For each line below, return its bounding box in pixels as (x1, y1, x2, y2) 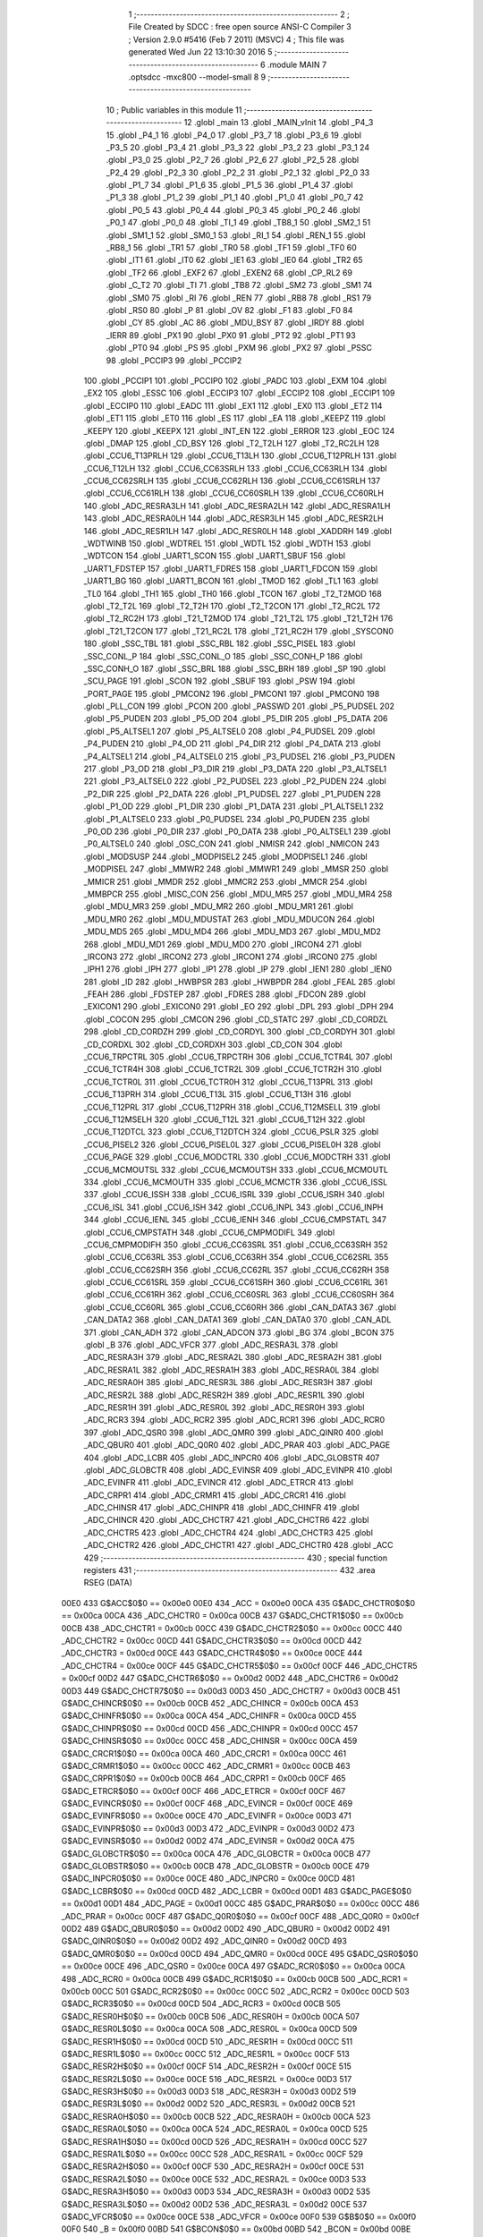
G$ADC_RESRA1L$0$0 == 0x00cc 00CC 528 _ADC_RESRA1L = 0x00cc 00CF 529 (61, 2148, 364, 2160)
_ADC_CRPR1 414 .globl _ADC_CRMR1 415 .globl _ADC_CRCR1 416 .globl (83, 1490, 346, 1501)
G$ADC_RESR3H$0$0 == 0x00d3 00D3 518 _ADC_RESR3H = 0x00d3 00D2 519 (61, 2086, 357, 2097)
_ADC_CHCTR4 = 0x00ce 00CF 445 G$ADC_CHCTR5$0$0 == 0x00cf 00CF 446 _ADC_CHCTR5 (61, 1660, 418, 1671)
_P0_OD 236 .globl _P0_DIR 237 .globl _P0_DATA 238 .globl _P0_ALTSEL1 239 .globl (83, 826, 391, 837)
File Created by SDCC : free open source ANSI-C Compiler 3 (128, 21, 352, 32)
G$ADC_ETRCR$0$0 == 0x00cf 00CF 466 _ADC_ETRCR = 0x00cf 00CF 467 (61, 1785, 346, 1796)
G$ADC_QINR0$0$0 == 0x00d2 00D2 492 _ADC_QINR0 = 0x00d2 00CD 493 (61, 1935, 348, 1946)
